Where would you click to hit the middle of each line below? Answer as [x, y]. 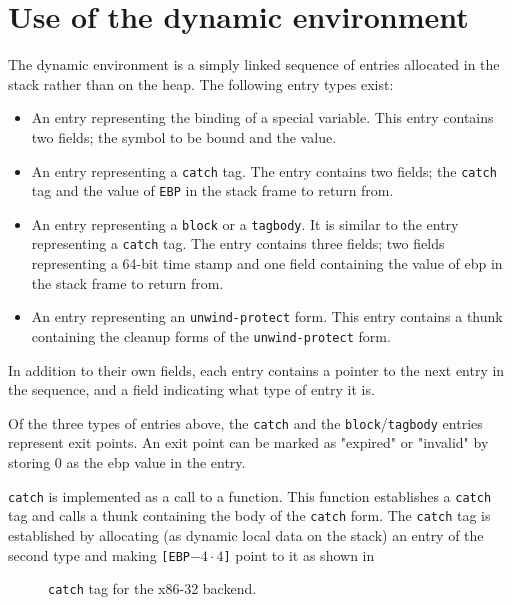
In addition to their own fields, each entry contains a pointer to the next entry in [256, 369]
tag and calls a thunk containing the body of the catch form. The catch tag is [249, 515]
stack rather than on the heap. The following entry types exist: [201, 83]
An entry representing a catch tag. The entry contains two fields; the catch [264, 170]
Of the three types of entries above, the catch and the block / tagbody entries [245, 422]
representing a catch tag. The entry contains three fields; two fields [238, 243]
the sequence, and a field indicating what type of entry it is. [191, 389]
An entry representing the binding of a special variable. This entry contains [262, 117]
